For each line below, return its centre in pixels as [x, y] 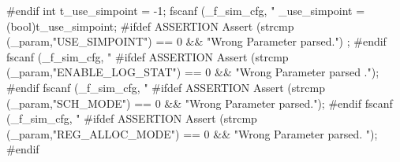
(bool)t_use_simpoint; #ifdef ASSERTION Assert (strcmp [150, 26]
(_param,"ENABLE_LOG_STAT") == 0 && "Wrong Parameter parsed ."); [193, 72]
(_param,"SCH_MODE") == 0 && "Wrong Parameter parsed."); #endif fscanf [200, 103]
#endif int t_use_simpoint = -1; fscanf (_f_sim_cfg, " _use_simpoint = [186, 10]
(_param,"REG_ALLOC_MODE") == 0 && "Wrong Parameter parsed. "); [192, 133]
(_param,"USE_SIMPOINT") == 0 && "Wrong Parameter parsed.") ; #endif [196, 41]
